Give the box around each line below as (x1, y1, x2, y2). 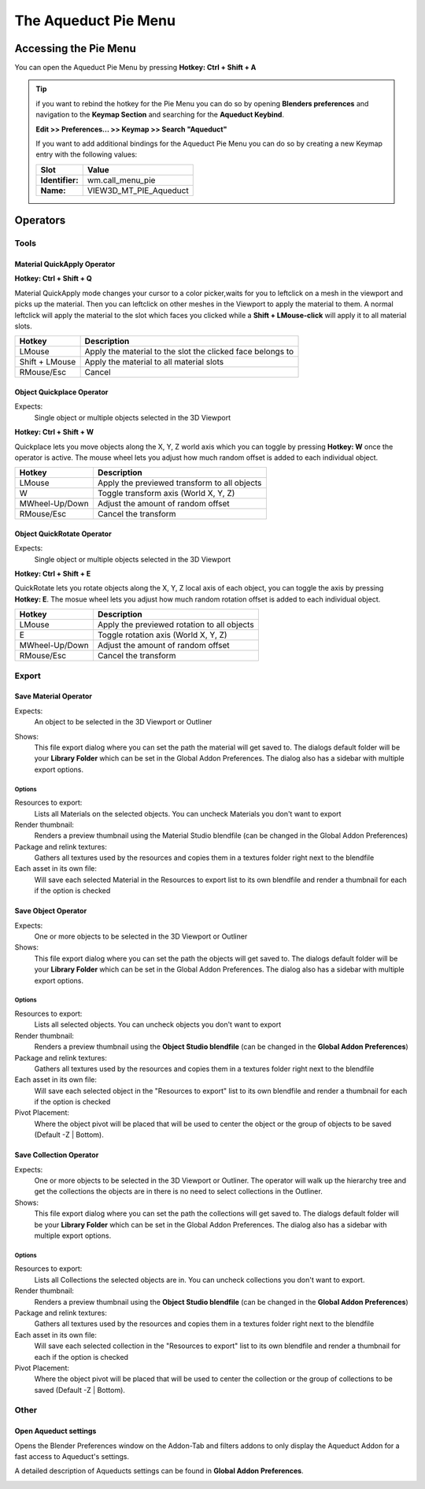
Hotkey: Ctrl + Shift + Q (14, 274, 92, 283)
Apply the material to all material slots (84, 357, 224, 368)
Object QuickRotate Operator (14, 528, 112, 539)
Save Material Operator (14, 691, 93, 701)
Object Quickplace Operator (14, 387, 109, 397)
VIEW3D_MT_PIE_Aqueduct (87, 185, 189, 196)
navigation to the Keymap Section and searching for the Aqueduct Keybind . (35, 110, 285, 120)
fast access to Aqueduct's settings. (14, 1452, 130, 1461)
